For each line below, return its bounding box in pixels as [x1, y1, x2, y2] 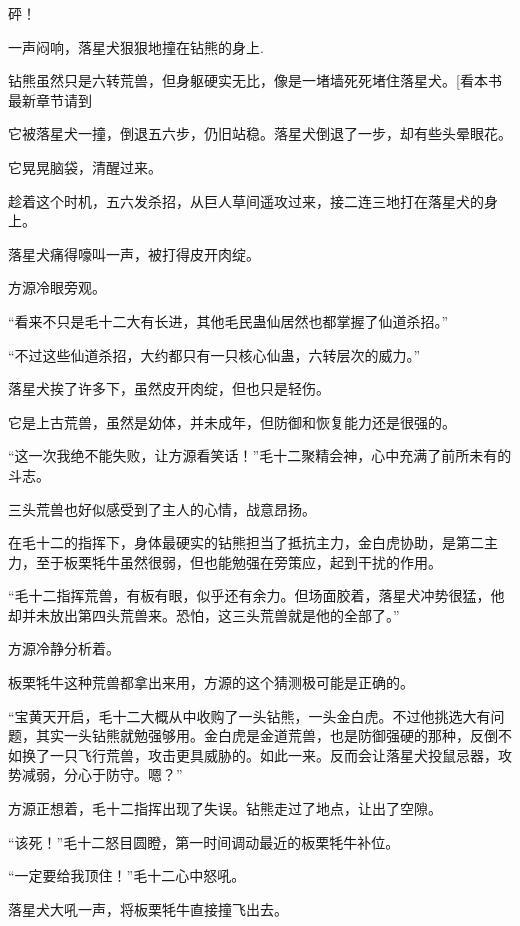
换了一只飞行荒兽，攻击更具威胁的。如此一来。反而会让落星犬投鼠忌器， [21, 744, 498, 765]
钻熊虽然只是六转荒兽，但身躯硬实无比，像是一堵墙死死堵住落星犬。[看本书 [8, 70, 502, 91]
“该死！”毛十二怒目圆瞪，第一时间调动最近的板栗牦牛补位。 [8, 831, 400, 852]
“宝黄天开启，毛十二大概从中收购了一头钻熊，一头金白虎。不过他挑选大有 [8, 705, 491, 726]
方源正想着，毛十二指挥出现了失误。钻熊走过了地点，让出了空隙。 [8, 798, 442, 819]
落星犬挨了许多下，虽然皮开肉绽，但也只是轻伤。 [8, 378, 330, 399]
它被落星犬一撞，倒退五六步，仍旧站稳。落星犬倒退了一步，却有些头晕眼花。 [8, 123, 512, 144]
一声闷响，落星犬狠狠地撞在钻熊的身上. [8, 36, 264, 57]
